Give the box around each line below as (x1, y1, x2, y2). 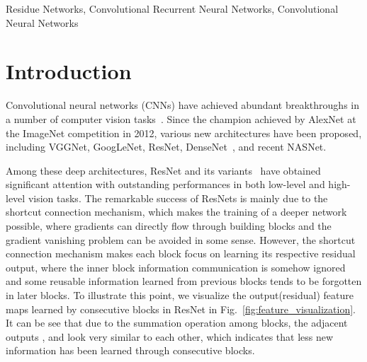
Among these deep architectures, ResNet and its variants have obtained (6, 163, 321, 177)
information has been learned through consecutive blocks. (6, 343, 255, 358)
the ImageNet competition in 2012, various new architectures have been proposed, (6, 125, 362, 140)
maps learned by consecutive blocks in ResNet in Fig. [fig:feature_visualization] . (6, 301, 356, 316)
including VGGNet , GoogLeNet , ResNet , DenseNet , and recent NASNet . (6, 139, 327, 154)
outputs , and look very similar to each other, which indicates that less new (6, 329, 334, 344)
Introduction (6, 57, 132, 86)
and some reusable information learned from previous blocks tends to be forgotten (6, 274, 362, 288)
